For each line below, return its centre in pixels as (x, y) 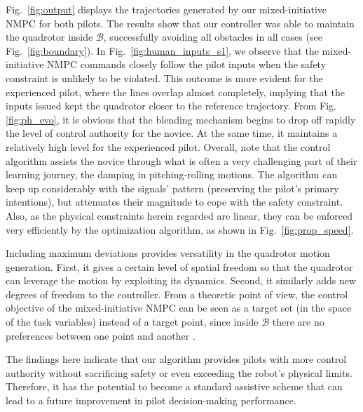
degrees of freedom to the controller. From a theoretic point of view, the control (177, 294)
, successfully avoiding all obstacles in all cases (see (213, 37)
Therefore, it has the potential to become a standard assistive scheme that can (174, 386)
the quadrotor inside (49, 37)
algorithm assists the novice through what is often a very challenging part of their (181, 160)
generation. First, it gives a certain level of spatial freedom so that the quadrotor (179, 266)
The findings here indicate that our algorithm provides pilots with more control (176, 359)
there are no (298, 322)
